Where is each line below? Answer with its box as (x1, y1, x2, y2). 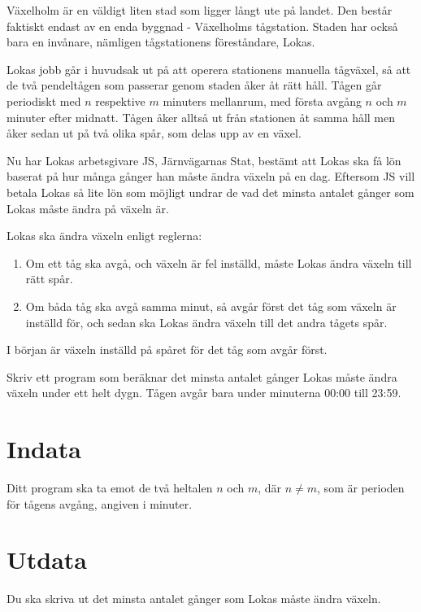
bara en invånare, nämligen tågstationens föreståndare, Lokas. (7, 33, 315, 50)
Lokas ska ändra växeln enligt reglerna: (7, 227, 202, 244)
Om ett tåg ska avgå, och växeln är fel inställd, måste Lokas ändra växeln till (25, 254, 412, 271)
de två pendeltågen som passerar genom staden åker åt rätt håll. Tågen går (7, 76, 382, 94)
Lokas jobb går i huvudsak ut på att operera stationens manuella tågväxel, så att (7, 60, 411, 77)
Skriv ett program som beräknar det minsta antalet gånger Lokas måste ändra (7, 368, 397, 385)
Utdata (7, 543, 88, 576)
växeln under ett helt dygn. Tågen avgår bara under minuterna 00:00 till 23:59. (7, 384, 401, 401)
